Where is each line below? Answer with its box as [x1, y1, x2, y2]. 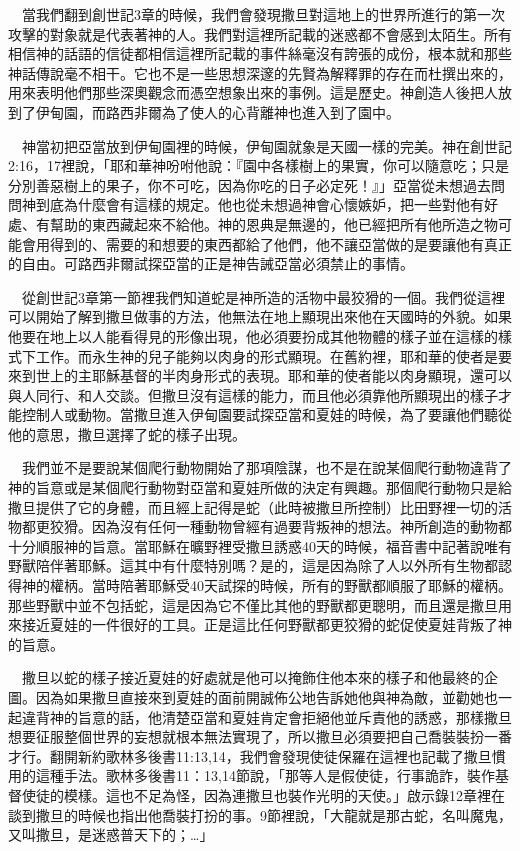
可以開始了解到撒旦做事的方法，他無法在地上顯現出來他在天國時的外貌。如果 [8, 306, 512, 327]
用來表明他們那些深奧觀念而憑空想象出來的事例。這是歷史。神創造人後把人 [8, 82, 498, 103]
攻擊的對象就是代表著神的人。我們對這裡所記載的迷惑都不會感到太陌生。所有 [8, 23, 512, 44]
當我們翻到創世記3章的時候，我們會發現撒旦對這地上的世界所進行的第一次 [21, 4, 505, 24]
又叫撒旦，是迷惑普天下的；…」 [8, 824, 214, 845]
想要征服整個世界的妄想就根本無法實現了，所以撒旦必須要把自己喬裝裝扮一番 [8, 726, 512, 747]
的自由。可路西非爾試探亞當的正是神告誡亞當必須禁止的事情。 [8, 253, 414, 274]
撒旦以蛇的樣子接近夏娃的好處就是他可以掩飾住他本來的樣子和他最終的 [21, 667, 484, 688]
